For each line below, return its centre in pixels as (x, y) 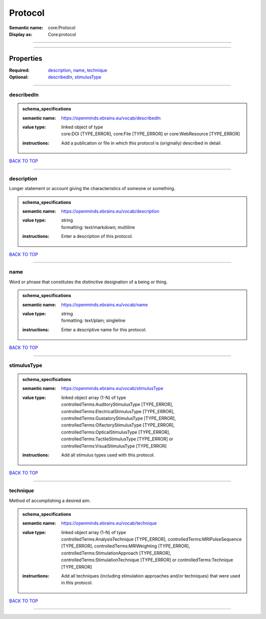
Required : (19, 70)
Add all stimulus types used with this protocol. (108, 455)
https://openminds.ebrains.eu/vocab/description (110, 211)
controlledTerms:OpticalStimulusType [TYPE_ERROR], (116, 432)
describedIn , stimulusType (75, 77)
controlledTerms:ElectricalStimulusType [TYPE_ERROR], (118, 411)
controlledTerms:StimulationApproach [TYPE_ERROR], (116, 553)
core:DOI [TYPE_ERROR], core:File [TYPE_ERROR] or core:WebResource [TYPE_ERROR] (151, 134)
